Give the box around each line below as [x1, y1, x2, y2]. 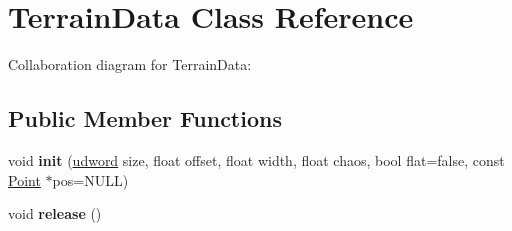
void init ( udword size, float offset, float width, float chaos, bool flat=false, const [8, 149, 505, 170]
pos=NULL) [52, 169, 129, 190]
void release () [8, 203, 102, 224]
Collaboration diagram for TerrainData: [8, 54, 252, 75]
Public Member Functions [8, 103, 282, 134]
